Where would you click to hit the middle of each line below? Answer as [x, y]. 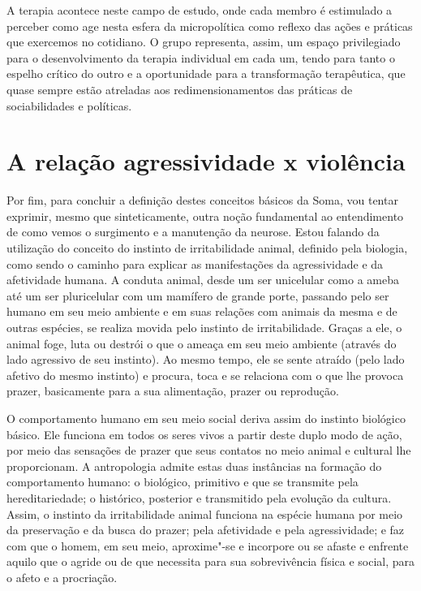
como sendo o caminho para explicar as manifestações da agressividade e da [195, 263]
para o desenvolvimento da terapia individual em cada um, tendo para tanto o [201, 57]
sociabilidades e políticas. [69, 105]
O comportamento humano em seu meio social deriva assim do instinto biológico [206, 418]
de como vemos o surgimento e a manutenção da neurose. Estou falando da [193, 232]
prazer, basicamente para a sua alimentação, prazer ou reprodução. [173, 391]
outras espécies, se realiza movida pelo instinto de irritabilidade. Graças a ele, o [204, 328]
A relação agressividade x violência [206, 161]
